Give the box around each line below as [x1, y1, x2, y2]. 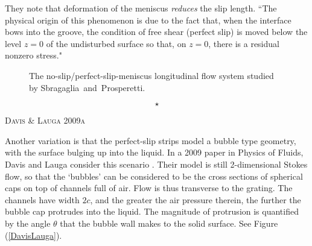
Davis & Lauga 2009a [5, 114, 85, 127]
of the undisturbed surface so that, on [46, 37, 186, 49]
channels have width [5, 193, 80, 206]
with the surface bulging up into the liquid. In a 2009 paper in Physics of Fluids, [5, 146, 304, 159]
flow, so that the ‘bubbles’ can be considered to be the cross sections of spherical [5, 169, 303, 182]
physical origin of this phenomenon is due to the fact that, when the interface [5, 13, 291, 26]
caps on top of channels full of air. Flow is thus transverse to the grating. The [5, 181, 293, 194]
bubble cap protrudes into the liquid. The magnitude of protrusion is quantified [5, 205, 299, 218]
